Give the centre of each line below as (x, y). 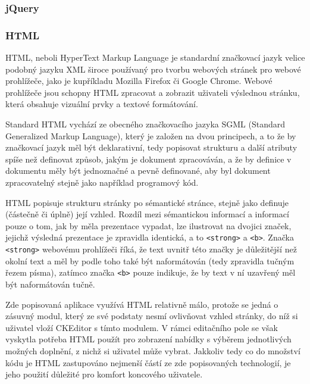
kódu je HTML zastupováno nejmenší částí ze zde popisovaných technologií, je (148, 362)
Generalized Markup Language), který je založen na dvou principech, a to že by (151, 135)
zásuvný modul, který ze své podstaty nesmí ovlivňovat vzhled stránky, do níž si (152, 316)
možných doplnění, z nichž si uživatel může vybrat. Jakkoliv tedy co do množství (153, 350)
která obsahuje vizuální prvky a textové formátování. (102, 104)
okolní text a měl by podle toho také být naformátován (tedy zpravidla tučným (150, 260)
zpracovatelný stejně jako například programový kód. (102, 182)
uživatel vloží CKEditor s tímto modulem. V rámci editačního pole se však (142, 327)
